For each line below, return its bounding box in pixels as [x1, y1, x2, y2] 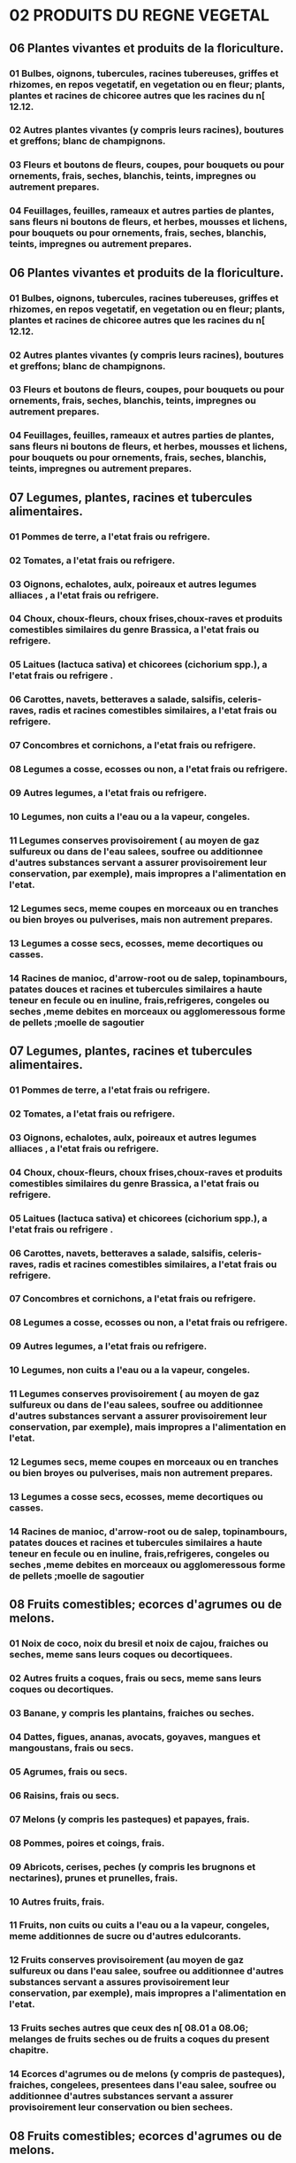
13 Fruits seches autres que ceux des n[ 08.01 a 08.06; [9, 2022, 249, 2035]
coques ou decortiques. [9, 1683, 115, 1696]
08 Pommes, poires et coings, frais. [9, 1836, 165, 1849]
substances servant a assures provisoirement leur [9, 1976, 230, 1989]
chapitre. [9, 2044, 49, 2057]
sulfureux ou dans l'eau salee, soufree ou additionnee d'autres [9, 1965, 285, 1977]
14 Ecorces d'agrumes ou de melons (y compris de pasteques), [9, 2068, 285, 2081]
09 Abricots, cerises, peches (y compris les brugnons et [9, 1860, 256, 1873]
